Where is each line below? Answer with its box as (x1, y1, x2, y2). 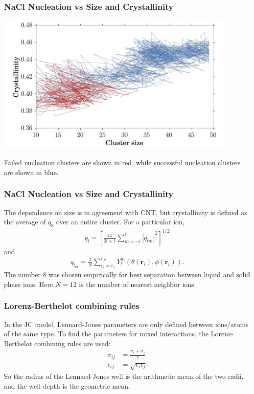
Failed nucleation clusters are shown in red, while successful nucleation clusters (4, 157, 241, 168)
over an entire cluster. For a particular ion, (56, 217, 185, 227)
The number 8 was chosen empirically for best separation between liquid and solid (4, 269, 250, 280)
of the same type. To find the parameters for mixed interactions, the (4, 328, 209, 339)
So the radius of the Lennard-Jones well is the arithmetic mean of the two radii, (4, 371, 244, 381)
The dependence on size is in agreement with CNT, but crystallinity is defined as (4, 207, 247, 217)
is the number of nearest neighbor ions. (79, 279, 196, 289)
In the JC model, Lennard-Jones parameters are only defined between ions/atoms (4, 319, 249, 329)
